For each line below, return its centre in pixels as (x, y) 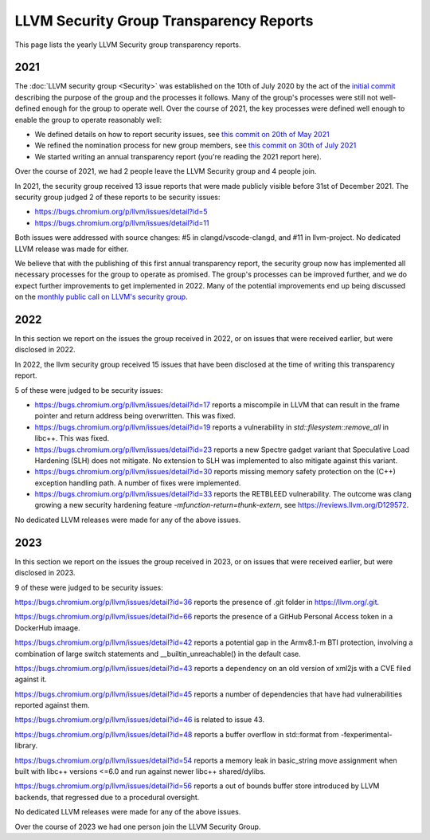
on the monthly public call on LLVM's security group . (101, 297)
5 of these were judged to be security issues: (89, 390)
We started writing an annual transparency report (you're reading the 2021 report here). (178, 156)
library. (26, 746)
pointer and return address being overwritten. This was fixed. (135, 416)
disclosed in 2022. (45, 350)
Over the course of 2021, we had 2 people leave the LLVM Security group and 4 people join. (166, 171)
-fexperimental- (366, 734)
